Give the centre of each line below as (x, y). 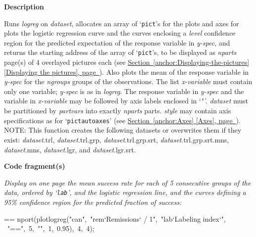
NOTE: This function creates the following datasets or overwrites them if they (123, 130)
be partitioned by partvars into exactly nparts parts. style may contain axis (118, 111)
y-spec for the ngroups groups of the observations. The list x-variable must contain (128, 81)
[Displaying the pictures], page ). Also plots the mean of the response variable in (127, 71)
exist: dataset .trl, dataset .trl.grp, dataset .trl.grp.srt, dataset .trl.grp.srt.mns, (117, 139)
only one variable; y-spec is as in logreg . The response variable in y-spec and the (124, 91)
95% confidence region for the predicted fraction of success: (93, 202)
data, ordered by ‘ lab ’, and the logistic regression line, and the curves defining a (125, 192)
